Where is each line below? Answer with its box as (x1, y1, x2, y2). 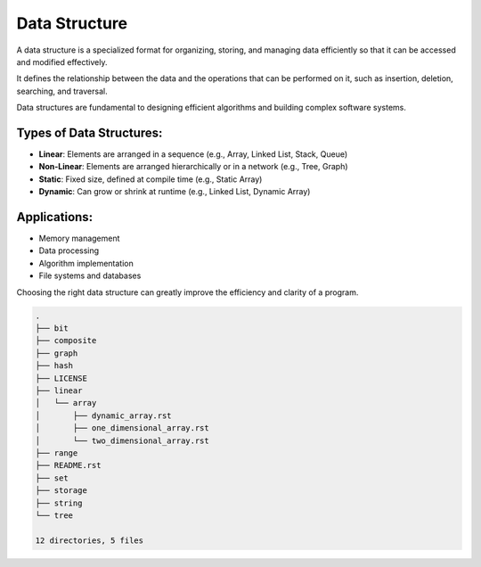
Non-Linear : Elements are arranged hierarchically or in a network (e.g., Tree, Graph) (38, 161, 348, 172)
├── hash (35, 361, 74, 371)
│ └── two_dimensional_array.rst (35, 435, 209, 446)
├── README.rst (35, 460, 102, 471)
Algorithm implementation (38, 258, 134, 268)
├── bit (35, 324, 69, 333)
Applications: (16, 210, 94, 225)
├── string (35, 497, 83, 508)
